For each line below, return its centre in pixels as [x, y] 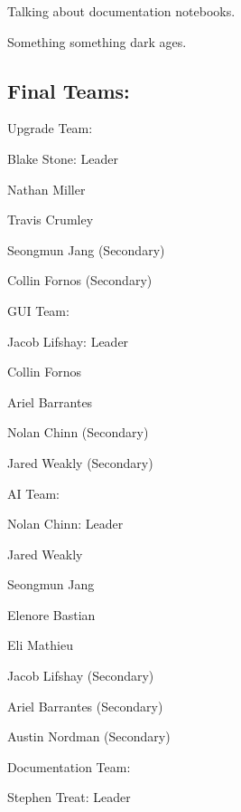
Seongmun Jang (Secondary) [86, 249]
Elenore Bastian [51, 614]
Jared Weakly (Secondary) [80, 462]
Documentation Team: [69, 766]
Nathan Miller [46, 189]
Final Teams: [69, 90]
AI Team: [33, 493]
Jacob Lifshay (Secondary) [81, 676]
